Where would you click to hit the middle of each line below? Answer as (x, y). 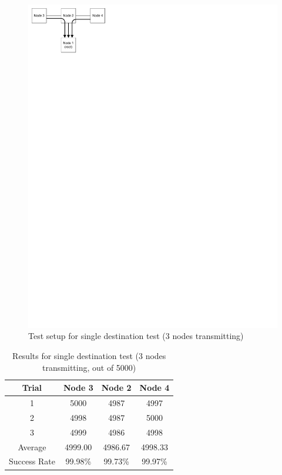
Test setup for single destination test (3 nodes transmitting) (136, 336)
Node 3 (78, 388)
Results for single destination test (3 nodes (89, 356)
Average (32, 446)
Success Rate (32, 461)
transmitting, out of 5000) (89, 367)
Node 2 (116, 388)
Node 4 (155, 388)
